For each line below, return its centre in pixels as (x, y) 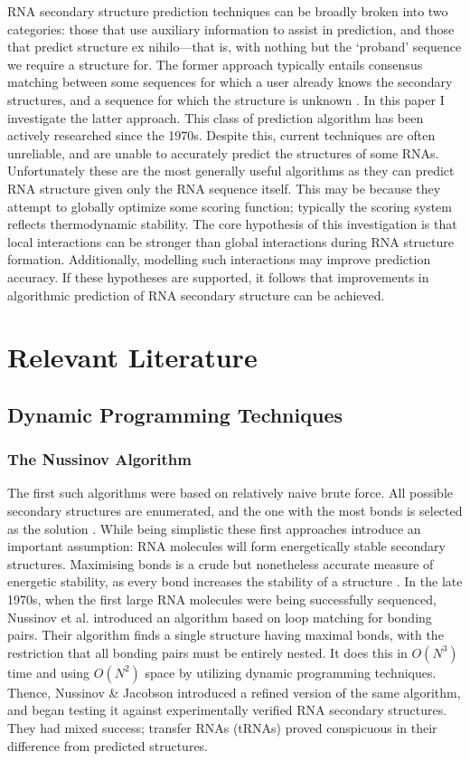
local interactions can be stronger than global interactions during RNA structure (230, 241)
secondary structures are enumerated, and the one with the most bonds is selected (235, 511)
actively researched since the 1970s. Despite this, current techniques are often (221, 135)
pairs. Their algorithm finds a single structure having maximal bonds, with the (226, 635)
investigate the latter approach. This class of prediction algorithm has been (216, 117)
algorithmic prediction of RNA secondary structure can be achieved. (196, 295)
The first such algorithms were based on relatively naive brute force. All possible (230, 493)
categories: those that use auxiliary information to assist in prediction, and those (231, 29)
